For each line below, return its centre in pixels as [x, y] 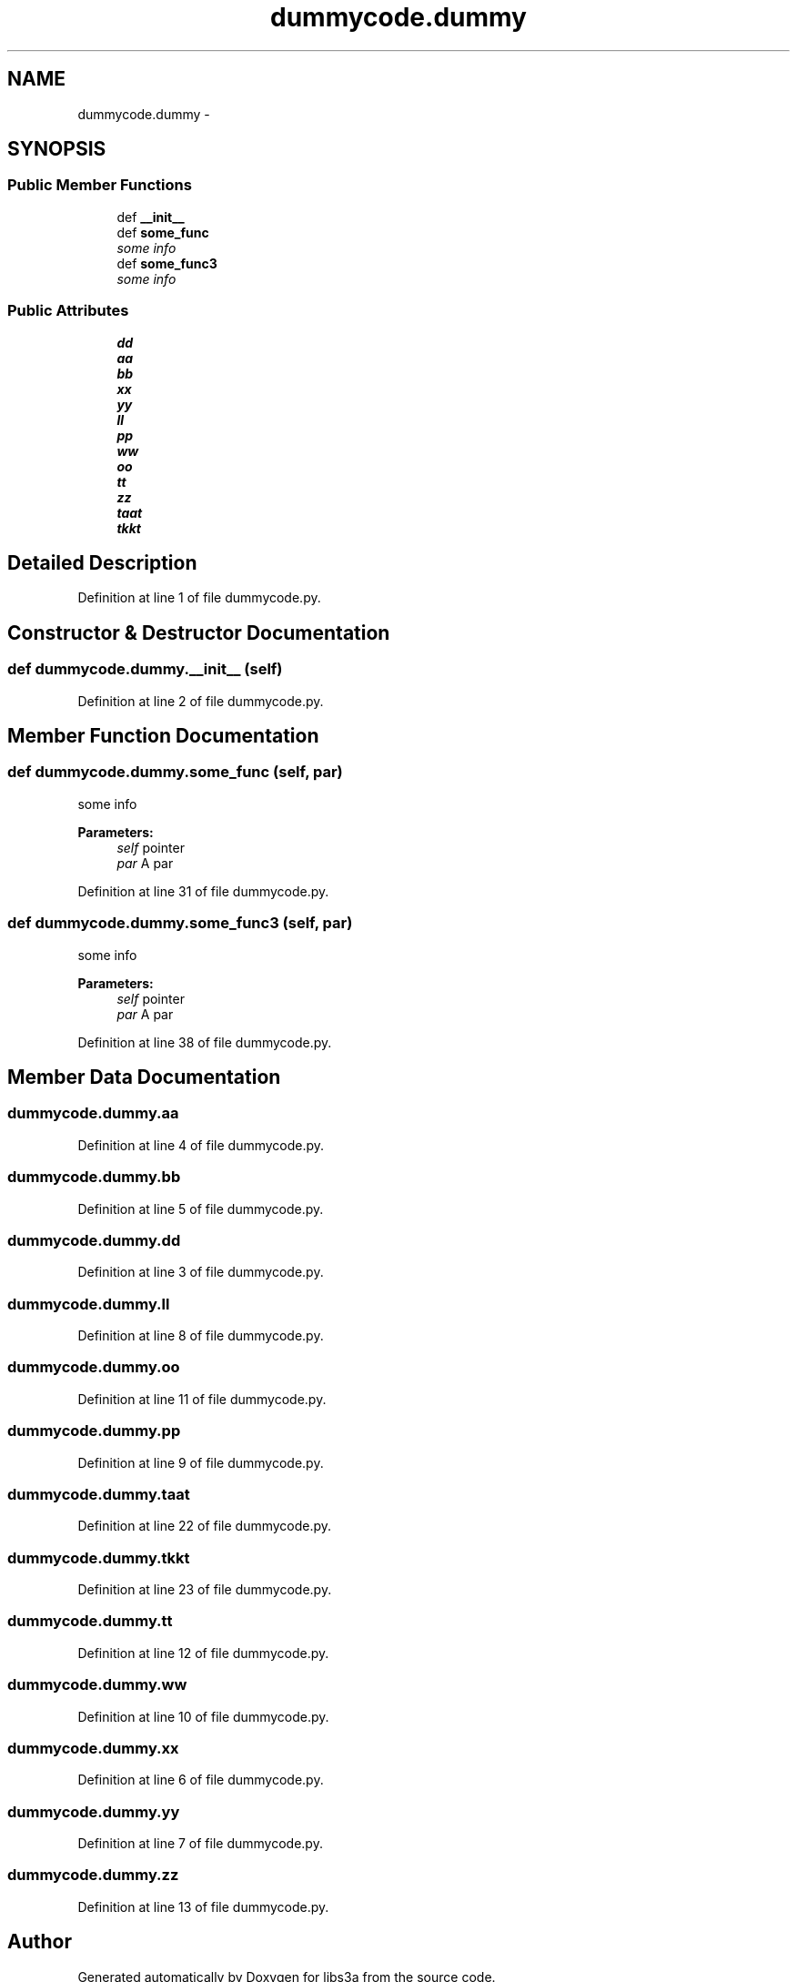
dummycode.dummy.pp [94, 1431]
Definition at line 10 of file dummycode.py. [203, 1716]
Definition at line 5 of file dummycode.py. [201, 1208]
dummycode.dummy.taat [99, 1494]
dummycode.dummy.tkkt [99, 1557]
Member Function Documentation [163, 736]
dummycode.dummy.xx [93, 1748]
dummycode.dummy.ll [89, 1304]
